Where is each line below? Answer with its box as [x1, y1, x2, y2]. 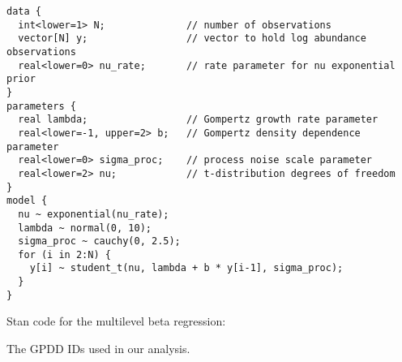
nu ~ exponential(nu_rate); [18, 208, 169, 220]
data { [6, 6, 41, 17]
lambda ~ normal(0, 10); [18, 222, 152, 234]
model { [6, 195, 48, 207]
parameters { [6, 100, 76, 112]
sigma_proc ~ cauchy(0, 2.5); [18, 235, 181, 248]
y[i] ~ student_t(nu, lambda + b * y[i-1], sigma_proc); [29, 262, 344, 274]
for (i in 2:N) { [18, 248, 111, 261]
